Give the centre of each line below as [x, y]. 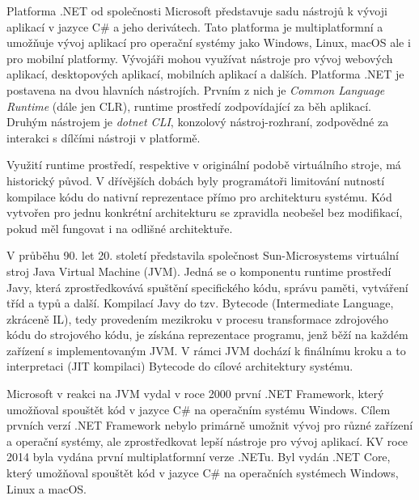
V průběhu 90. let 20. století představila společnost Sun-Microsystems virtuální [203, 255]
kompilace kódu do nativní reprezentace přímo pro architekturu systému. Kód [199, 196]
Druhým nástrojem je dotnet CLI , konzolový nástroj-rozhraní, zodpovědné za [198, 122]
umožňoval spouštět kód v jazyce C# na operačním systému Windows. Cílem [199, 409]
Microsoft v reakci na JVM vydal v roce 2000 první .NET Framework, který [195, 394]
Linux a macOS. [47, 488]
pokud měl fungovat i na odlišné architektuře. [120, 228]
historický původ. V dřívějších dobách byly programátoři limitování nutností [196, 180]
